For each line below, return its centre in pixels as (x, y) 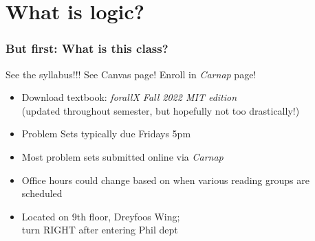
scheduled (42, 193)
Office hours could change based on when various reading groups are (165, 180)
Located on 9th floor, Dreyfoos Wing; (101, 216)
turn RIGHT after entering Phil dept (100, 230)
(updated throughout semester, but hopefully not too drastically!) (161, 110)
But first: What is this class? (87, 48)
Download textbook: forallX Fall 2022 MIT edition (129, 97)
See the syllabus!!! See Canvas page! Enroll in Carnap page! (131, 74)
